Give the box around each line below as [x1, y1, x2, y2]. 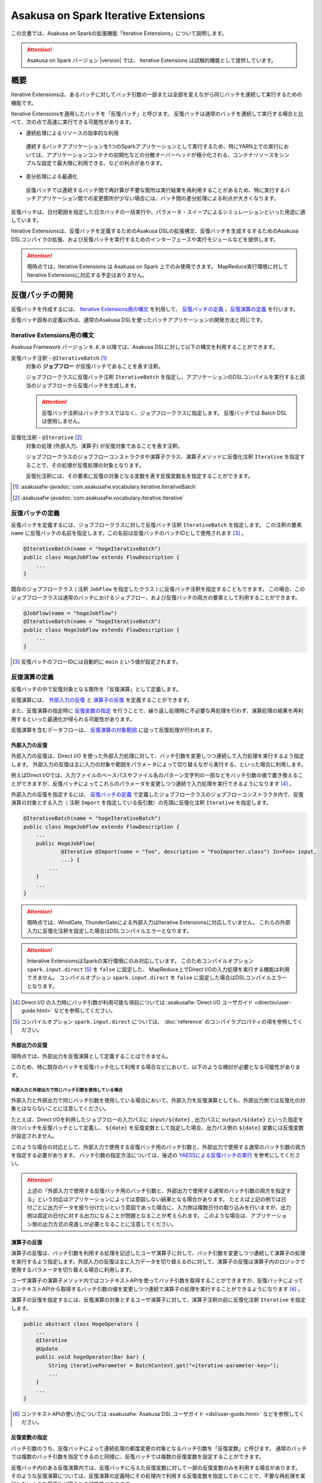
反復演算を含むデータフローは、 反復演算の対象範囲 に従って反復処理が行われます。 [11, 727, 215, 734]
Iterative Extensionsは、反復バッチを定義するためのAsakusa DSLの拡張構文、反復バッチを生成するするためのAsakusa [11, 227, 299, 234]
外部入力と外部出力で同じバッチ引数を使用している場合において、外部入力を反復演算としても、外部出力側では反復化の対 [11, 1096, 305, 1103]
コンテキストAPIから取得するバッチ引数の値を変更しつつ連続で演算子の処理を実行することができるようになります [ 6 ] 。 [11, 1285, 304, 1293]
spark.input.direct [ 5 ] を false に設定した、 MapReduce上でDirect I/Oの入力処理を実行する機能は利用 [27, 966, 290, 973]
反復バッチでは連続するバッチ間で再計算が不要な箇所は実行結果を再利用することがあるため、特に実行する [25, 186, 285, 193]
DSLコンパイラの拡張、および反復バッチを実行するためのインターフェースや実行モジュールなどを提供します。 [11, 236, 279, 243]
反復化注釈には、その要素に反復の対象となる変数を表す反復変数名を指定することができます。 [25, 472, 254, 479]
